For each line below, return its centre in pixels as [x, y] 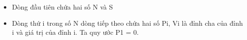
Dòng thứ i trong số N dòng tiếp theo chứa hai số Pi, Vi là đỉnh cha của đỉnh [127, 23]
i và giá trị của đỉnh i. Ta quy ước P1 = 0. [75, 32]
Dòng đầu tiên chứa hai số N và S [62, 7]
